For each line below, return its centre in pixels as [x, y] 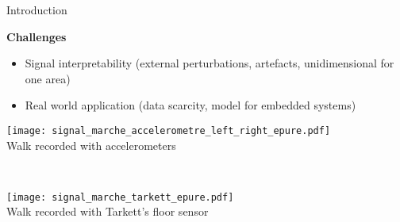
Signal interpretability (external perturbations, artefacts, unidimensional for [210, 63]
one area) [48, 78]
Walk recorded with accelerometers [91, 145]
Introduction [37, 10]
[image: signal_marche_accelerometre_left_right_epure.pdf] [169, 130]
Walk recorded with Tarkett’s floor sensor [108, 211]
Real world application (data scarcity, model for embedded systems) [190, 105]
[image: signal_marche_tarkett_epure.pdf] [120, 197]
